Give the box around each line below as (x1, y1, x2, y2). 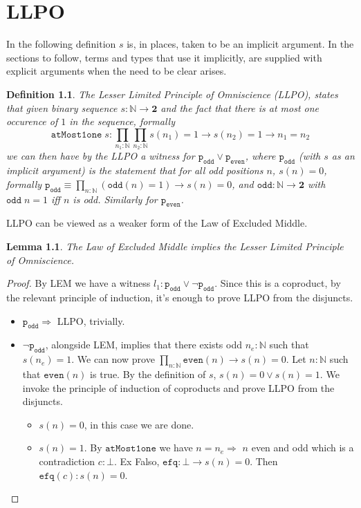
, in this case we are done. (84, 417, 194, 431)
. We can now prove (71, 352, 155, 366)
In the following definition (6, 37, 116, 51)
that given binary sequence (6, 100, 118, 115)
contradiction (39, 453, 95, 468)
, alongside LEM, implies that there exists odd (45, 337, 242, 352)
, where (245, 149, 276, 163)
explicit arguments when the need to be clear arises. (6, 64, 227, 78)
